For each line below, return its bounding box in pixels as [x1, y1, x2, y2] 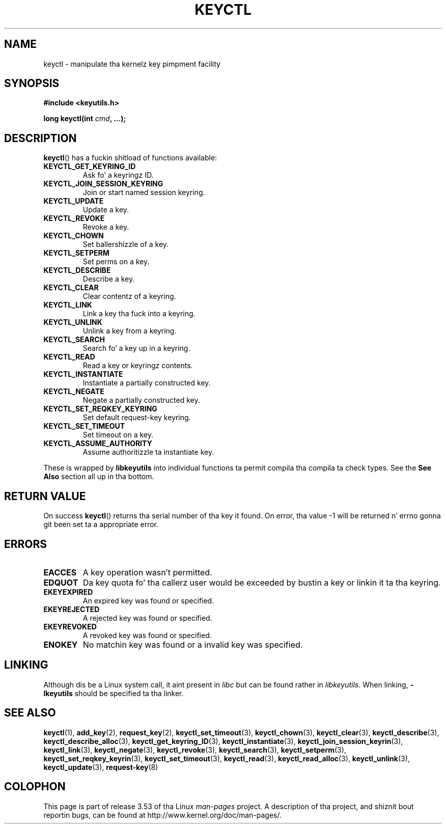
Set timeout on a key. [82, 430, 153, 439]
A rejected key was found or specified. [82, 613, 212, 622]
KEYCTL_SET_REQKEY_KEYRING [43, 404, 157, 413]
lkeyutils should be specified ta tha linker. [43, 688, 184, 698]
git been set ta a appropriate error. [43, 520, 159, 529]
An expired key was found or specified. [82, 596, 214, 605]
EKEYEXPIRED [43, 587, 93, 596]
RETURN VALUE [4, 489, 86, 503]
